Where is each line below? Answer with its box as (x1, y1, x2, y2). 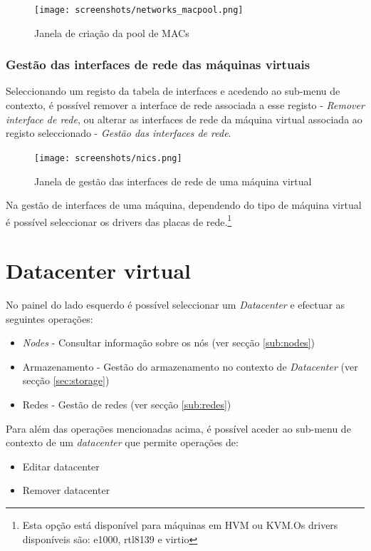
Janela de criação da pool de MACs (34, 25, 189, 40)
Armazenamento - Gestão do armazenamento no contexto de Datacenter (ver (22, 359, 358, 374)
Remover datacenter (22, 483, 110, 498)
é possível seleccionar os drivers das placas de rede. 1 (6, 212, 232, 229)
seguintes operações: (6, 311, 93, 326)
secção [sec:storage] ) (22, 373, 110, 388)
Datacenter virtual (6, 256, 192, 285)
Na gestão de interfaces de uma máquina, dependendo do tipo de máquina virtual (6, 197, 362, 212)
